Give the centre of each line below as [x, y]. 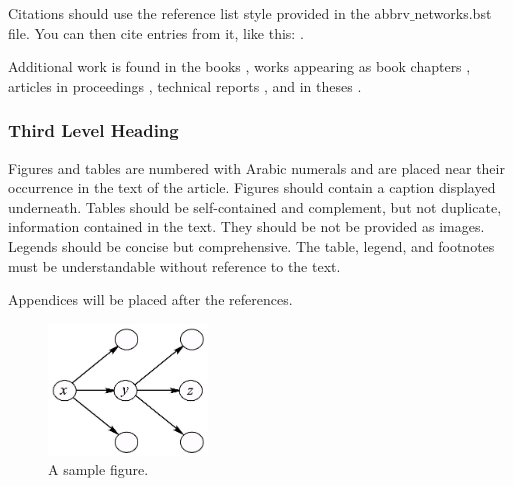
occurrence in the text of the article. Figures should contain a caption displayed [252, 187]
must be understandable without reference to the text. [174, 265]
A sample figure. [98, 469]
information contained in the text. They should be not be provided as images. [246, 226]
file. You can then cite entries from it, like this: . [156, 32]
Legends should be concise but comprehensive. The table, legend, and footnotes [251, 245]
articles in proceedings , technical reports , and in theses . [185, 85]
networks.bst [453, 13]
